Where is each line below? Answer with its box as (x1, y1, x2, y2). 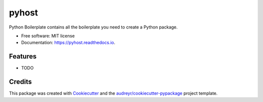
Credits (9, 78, 32, 86)
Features (9, 52, 37, 60)
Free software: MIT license (21, 33, 75, 39)
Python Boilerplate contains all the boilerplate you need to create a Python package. (9, 24, 178, 30)
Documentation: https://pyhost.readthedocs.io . (21, 40, 115, 45)
